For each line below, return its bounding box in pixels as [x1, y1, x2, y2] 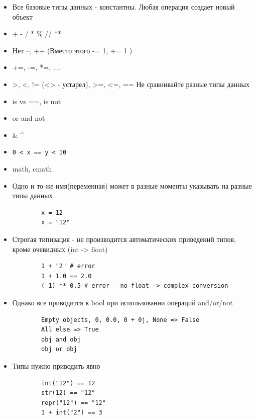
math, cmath [12, 163, 52, 174]
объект [12, 11, 33, 22]
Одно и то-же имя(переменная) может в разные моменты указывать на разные [12, 180, 252, 191]
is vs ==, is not [12, 96, 61, 106]
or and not [12, 113, 45, 123]
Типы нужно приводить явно [12, 360, 100, 371]
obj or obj [41, 346, 77, 353]
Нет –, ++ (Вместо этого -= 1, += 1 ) [12, 45, 133, 55]
